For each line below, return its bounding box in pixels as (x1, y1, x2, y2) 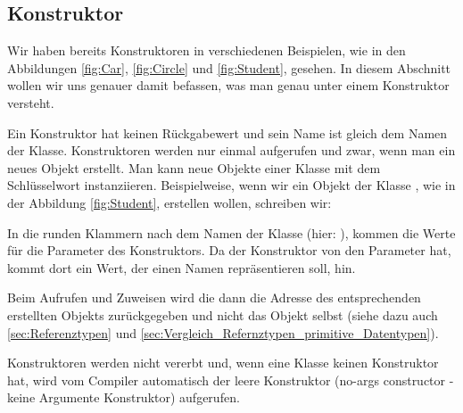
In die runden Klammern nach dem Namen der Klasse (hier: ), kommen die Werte (7, 223, 456, 242)
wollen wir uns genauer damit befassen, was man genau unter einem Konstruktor (7, 76, 450, 95)
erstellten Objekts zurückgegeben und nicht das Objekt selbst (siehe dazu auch (7, 305, 438, 324)
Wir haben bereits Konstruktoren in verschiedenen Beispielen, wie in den (7, 41, 406, 60)
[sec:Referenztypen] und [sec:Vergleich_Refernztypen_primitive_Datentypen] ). (7, 323, 439, 342)
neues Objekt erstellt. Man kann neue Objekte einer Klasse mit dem (7, 158, 381, 177)
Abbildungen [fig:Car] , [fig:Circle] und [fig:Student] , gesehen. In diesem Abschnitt (7, 58, 451, 77)
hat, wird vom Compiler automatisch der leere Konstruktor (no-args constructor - (7, 370, 454, 389)
